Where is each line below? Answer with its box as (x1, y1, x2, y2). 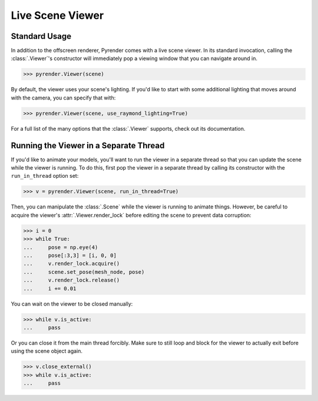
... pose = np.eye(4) (23, 244, 98, 250)
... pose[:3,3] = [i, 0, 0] (23, 252, 117, 259)
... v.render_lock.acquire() (23, 260, 120, 267)
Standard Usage (11, 31, 72, 41)
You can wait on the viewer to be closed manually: (11, 300, 133, 307)
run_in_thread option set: (11, 173, 79, 180)
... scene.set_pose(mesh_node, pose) (23, 269, 145, 275)
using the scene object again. (11, 347, 82, 354)
